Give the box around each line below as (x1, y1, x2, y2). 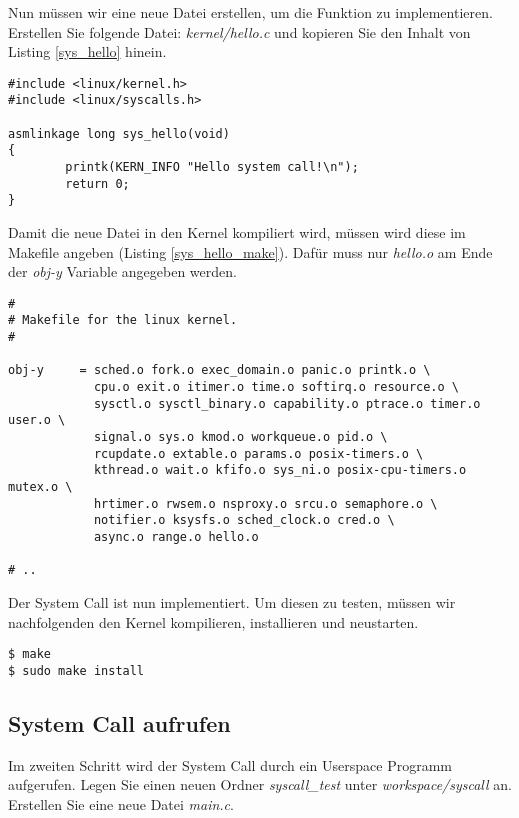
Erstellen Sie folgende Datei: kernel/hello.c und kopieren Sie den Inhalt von (8, 21, 471, 42)
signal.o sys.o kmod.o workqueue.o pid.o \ (93, 430, 388, 445)
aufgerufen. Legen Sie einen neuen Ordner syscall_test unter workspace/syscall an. (8, 774, 512, 795)
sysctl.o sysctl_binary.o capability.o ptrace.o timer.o (93, 396, 481, 411)
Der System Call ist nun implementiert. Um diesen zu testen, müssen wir (8, 591, 456, 612)
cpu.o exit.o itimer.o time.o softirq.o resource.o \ (93, 380, 460, 395)
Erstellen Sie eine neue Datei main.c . (8, 793, 234, 814)
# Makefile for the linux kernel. (8, 313, 238, 328)
